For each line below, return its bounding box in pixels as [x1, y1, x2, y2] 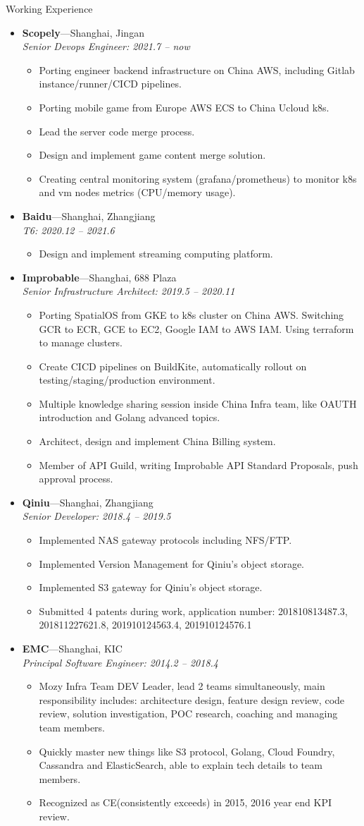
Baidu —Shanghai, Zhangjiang [22, 208, 156, 223]
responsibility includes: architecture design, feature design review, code [39, 692, 345, 707]
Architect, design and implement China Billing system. [39, 434, 276, 449]
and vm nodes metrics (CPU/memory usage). [39, 185, 236, 200]
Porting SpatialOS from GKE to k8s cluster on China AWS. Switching [39, 307, 344, 322]
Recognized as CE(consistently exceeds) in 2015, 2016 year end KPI [39, 795, 332, 810]
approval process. [39, 471, 113, 486]
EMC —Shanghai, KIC [22, 641, 123, 655]
